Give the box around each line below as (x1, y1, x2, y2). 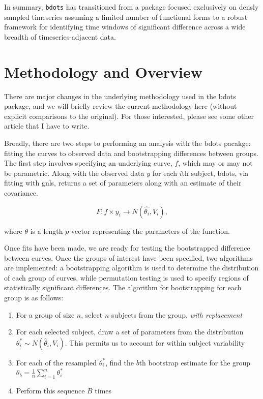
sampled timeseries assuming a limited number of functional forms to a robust (4, 11, 248, 22)
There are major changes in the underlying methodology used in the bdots (4, 90, 236, 101)
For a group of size (16, 309, 75, 320)
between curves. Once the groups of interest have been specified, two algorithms (4, 252, 253, 263)
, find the (105, 357, 134, 367)
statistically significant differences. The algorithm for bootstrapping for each (4, 282, 242, 293)
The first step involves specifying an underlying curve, (4, 158, 172, 168)
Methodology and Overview (4, 61, 203, 82)
